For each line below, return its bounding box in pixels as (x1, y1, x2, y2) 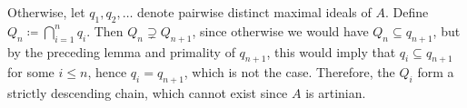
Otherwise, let (7, 3, 85, 21)
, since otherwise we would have (192, 21, 369, 40)
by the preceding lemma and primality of (7, 42, 235, 61)
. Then (86, 21, 124, 40)
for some (7, 63, 55, 82)
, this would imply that (266, 42, 396, 61)
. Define (384, 3, 429, 21)
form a (417, 63, 454, 82)
